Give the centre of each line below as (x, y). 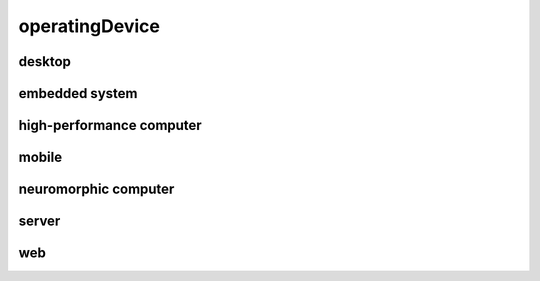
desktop (45, 61)
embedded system (78, 93)
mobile (40, 157)
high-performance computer (110, 125)
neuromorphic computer (96, 189)
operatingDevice (89, 26)
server (39, 221)
